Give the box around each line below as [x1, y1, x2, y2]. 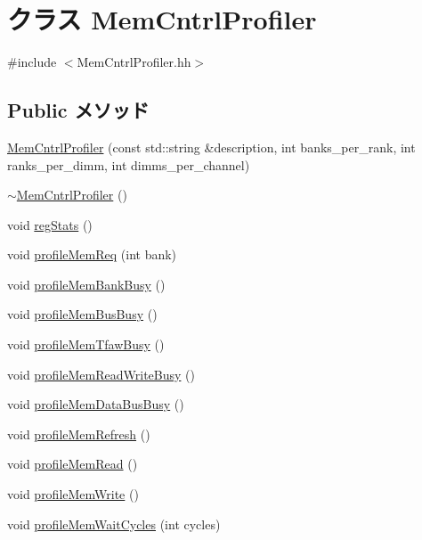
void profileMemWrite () [7, 485, 139, 503]
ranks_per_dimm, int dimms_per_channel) [7, 155, 250, 174]
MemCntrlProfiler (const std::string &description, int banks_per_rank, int [7, 137, 416, 156]
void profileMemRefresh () [7, 424, 150, 443]
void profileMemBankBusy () [7, 274, 166, 293]
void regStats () [7, 215, 93, 233]
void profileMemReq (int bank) [7, 245, 177, 264]
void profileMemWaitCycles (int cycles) [7, 514, 221, 533]
